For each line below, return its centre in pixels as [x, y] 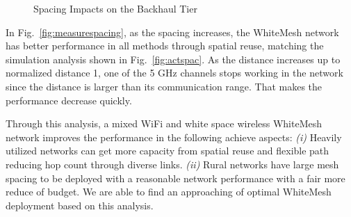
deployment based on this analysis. [80, 205]
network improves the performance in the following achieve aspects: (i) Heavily [174, 137]
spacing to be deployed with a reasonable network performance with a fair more [175, 178]
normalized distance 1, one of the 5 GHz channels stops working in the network [174, 73]
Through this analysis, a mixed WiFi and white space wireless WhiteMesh [164, 123]
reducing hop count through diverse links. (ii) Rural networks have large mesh [172, 164]
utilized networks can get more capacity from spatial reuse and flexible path [168, 151]
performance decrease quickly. [69, 100]
